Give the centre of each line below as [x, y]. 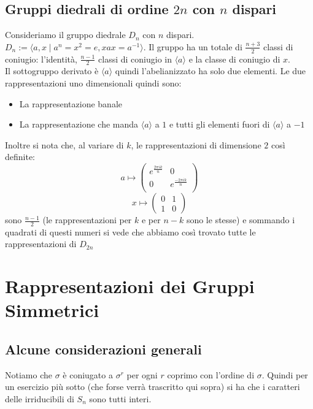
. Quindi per [285, 374]
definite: [20, 157]
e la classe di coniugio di [234, 59]
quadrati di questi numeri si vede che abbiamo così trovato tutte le [130, 231]
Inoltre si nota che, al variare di [64, 144]
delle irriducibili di [40, 399]
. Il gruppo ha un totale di [193, 46]
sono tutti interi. [120, 399]
